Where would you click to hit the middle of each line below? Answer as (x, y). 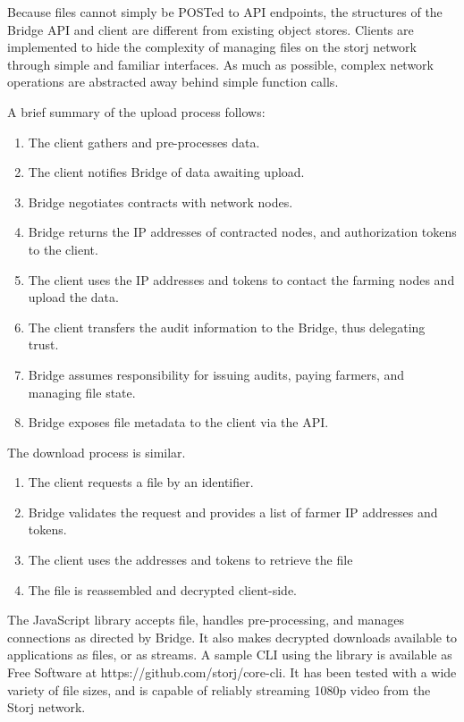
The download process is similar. (97, 452)
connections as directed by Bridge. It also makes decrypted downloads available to (232, 637)
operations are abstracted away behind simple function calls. (173, 82)
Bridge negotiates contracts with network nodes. (160, 201)
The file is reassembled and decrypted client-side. (162, 589)
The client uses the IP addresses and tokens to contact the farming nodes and (241, 279)
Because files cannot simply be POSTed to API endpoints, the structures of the (225, 12)
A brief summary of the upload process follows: (136, 111)
